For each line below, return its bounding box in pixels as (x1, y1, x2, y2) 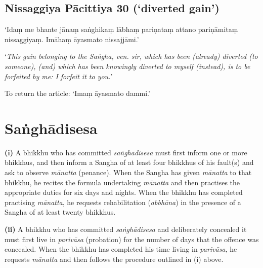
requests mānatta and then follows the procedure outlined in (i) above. (5, 253, 224, 264)
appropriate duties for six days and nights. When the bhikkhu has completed (5, 187, 243, 197)
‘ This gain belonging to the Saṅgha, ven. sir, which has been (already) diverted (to (5, 51, 258, 61)
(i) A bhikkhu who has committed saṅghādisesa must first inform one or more (5, 147, 247, 157)
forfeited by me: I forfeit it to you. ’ (5, 71, 113, 81)
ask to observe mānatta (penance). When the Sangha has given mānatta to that (5, 167, 252, 178)
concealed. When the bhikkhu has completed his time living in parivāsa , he (5, 244, 237, 254)
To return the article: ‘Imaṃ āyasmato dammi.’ (5, 88, 150, 98)
